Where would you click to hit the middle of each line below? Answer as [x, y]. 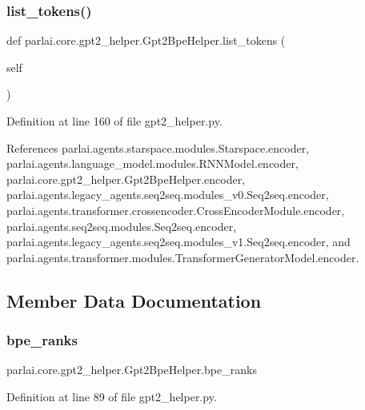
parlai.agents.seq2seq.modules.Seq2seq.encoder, [122, 226]
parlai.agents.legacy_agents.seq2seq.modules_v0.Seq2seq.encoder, [168, 195]
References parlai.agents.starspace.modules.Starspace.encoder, [158, 147]
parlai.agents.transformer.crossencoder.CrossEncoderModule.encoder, [176, 210]
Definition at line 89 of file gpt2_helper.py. [112, 396]
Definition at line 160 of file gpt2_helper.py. [114, 121]
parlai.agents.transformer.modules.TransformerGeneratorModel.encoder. [183, 257]
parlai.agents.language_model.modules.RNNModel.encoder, [152, 163]
